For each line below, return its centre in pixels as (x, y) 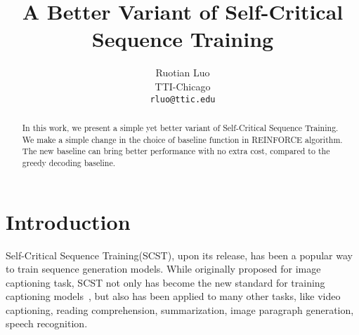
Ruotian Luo (183, 73)
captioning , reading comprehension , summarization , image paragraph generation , (180, 309)
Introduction (68, 221)
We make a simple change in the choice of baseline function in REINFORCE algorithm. (182, 139)
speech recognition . (47, 323)
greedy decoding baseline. (69, 162)
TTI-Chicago (183, 86)
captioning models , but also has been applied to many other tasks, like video (173, 296)
